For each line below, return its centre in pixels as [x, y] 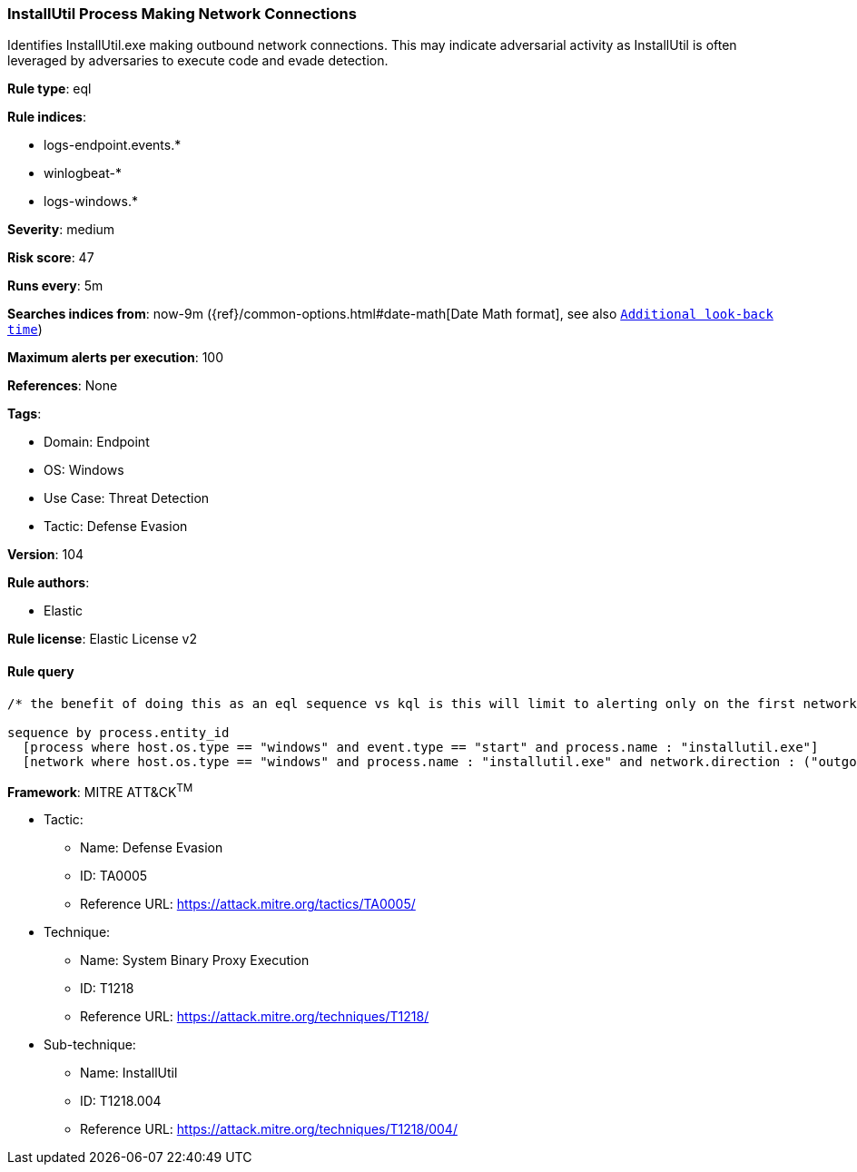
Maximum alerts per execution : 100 [116, 358]
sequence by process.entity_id [118, 732]
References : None [63, 386]
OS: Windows [84, 470]
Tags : [25, 414]
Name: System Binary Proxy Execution [195, 960]
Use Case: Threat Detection [127, 498]
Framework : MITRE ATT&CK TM [100, 790]
